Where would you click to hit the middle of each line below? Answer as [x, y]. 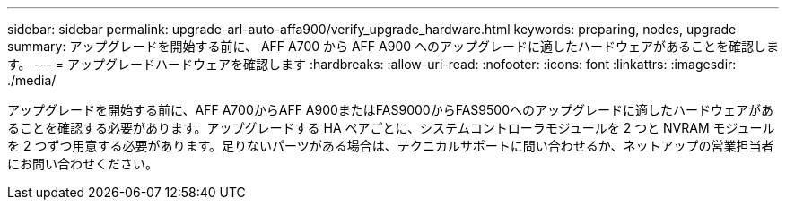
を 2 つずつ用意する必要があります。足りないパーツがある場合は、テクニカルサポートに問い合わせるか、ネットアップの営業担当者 [391, 146]
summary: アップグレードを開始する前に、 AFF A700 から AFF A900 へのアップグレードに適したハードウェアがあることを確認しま [393, 46]
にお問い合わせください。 [83, 164]
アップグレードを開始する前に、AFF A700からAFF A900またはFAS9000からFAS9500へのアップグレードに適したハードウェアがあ [390, 110]
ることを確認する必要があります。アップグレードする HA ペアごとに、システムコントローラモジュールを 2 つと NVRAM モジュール [391, 128]
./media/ [32, 80]
